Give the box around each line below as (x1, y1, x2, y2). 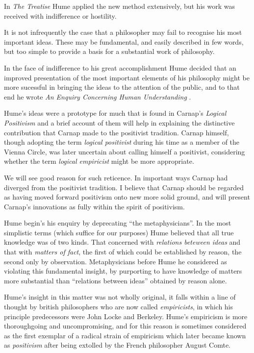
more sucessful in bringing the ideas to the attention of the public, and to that (4, 82, 240, 92)
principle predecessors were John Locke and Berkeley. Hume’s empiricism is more (4, 311, 248, 321)
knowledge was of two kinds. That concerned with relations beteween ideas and (4, 237, 241, 247)
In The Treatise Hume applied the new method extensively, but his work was (4, 1, 235, 11)
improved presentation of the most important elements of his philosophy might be (4, 72, 250, 82)
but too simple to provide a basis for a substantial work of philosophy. (4, 46, 215, 56)
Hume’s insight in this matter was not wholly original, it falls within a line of (4, 292, 236, 302)
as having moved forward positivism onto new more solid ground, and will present (4, 192, 250, 202)
